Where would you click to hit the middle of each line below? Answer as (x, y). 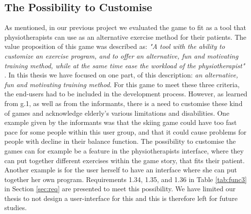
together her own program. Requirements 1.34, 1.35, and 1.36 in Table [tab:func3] (126, 179)
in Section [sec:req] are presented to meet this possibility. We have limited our (120, 189)
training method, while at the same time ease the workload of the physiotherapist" (125, 65)
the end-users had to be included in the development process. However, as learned (126, 94)
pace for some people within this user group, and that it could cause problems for (125, 131)
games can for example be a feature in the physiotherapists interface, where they (124, 150)
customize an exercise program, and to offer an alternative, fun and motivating (121, 55)
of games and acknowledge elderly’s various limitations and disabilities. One (117, 113)
